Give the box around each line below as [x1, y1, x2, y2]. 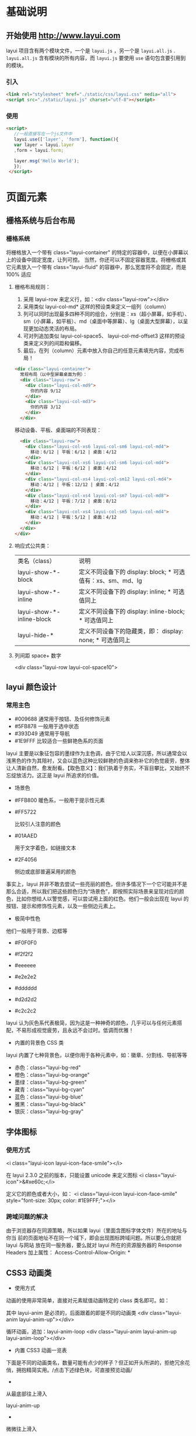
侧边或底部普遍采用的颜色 [14, 868, 76, 875]
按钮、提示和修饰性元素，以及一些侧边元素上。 [6, 903, 118, 910]
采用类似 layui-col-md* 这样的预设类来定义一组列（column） [23, 303, 170, 311]
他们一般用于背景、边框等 [6, 927, 68, 934]
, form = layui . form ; [13, 147, 64, 153]
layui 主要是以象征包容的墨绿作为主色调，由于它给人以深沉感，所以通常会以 [6, 750, 188, 757]
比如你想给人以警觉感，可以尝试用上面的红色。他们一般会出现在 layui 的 [16, 895, 189, 902]
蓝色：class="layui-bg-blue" [14, 1093, 83, 1100]
